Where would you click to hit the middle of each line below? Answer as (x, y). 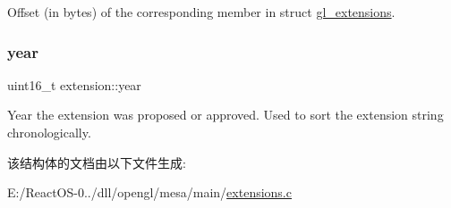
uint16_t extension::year (74, 84)
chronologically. (49, 132)
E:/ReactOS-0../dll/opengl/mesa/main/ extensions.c (149, 192)
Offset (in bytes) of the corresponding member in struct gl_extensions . (201, 12)
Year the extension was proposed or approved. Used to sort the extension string (225, 115)
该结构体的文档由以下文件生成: (97, 162)
